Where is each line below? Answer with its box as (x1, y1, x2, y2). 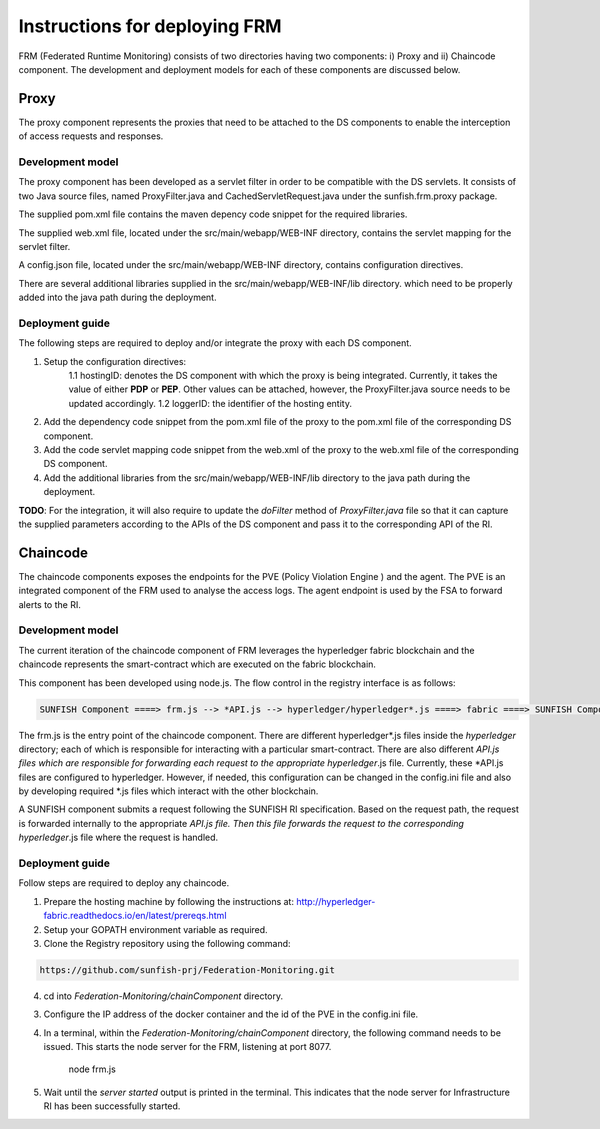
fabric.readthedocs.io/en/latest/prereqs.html (43, 910, 227, 922)
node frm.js (68, 1063, 117, 1075)
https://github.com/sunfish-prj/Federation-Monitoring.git (39, 964, 335, 975)
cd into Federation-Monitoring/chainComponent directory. (43, 990, 284, 1002)
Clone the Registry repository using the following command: (43, 937, 291, 949)
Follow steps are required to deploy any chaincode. (18, 877, 230, 889)
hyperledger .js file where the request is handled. (18, 831, 219, 844)
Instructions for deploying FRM (18, 15, 282, 37)
